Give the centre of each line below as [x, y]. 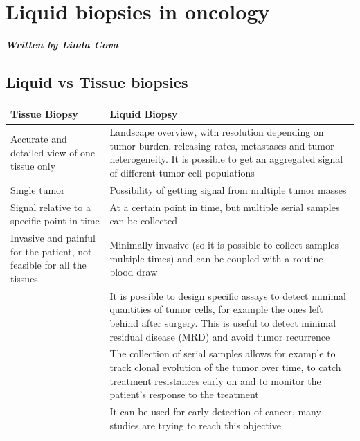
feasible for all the [48, 265]
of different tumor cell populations [182, 173]
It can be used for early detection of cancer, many [215, 412]
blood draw [134, 272]
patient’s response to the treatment [184, 394]
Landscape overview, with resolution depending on [217, 132]
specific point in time [55, 220]
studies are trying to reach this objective [196, 425]
